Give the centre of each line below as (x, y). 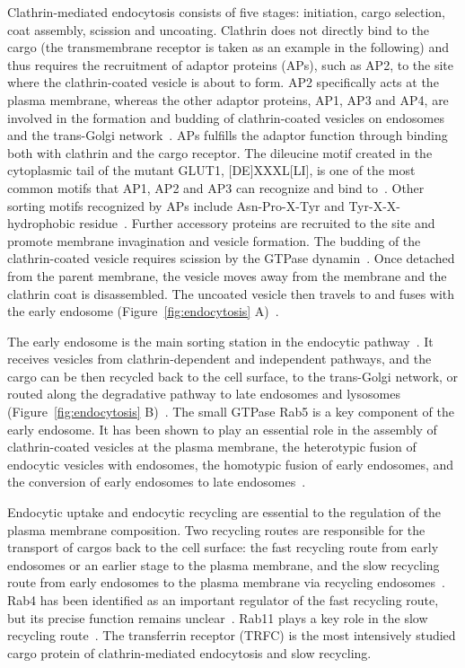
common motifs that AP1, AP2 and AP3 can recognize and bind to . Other (216, 187)
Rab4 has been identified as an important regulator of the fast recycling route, (223, 600)
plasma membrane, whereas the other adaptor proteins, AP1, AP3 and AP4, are (228, 99)
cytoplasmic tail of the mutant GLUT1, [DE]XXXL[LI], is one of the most (211, 170)
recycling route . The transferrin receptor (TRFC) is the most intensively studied (232, 635)
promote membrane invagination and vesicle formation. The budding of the (214, 240)
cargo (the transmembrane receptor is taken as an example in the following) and (228, 47)
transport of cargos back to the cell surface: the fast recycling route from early (223, 547)
